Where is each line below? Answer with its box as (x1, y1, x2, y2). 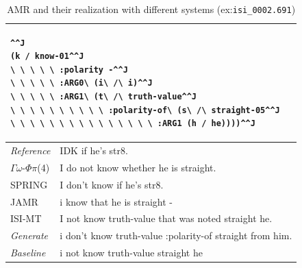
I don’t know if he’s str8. (60, 177, 164, 191)
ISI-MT (10, 211, 42, 226)
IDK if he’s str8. (60, 143, 128, 158)
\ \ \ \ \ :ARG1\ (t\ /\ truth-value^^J (10, 92, 197, 102)
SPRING (10, 177, 48, 191)
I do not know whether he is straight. (60, 160, 216, 174)
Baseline (10, 245, 46, 260)
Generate (10, 228, 49, 243)
